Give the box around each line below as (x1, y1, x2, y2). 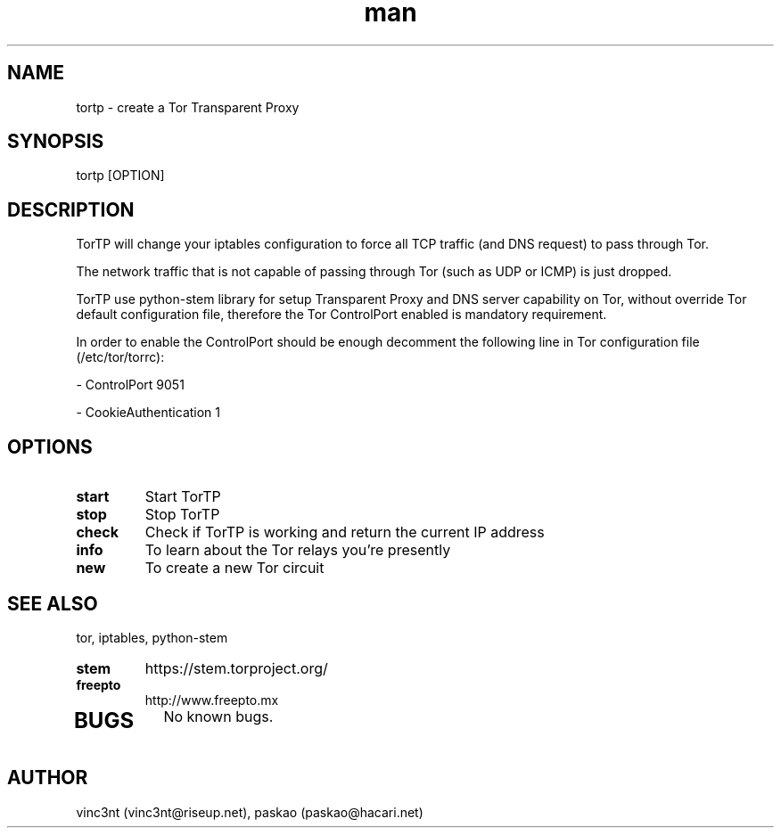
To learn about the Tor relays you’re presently (144, 541, 451, 560)
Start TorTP (144, 487, 221, 506)
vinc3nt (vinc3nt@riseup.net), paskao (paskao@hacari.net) (76, 804, 423, 820)
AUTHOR (7, 766, 88, 790)
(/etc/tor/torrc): (76, 349, 165, 365)
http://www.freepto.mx (144, 692, 279, 708)
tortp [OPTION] (76, 168, 165, 184)
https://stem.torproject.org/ (144, 659, 328, 677)
